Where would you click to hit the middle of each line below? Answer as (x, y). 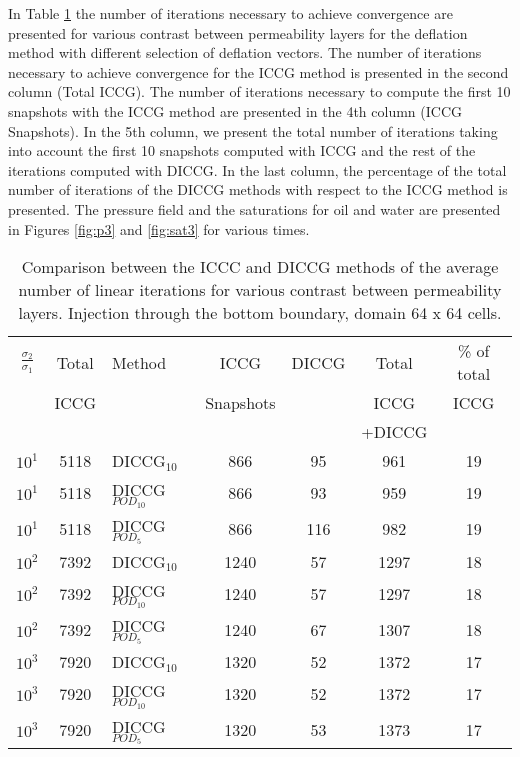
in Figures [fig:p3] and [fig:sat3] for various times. (159, 228)
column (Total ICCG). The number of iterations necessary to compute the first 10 (259, 91)
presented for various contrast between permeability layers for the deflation (238, 32)
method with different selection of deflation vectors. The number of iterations (245, 52)
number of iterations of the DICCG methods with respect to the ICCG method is (258, 189)
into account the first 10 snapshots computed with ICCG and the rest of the (242, 150)
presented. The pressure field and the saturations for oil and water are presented (254, 208)
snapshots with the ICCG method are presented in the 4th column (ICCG (235, 110)
